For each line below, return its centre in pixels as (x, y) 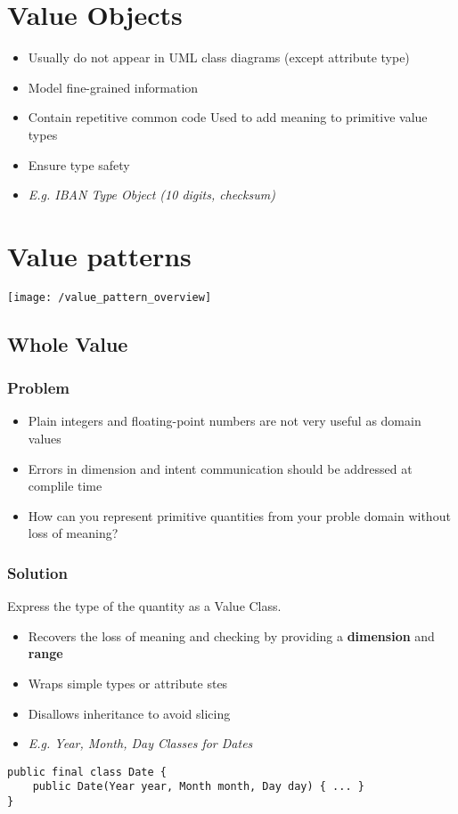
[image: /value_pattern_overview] (110, 297)
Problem (38, 388)
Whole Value (68, 343)
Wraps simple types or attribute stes (128, 684)
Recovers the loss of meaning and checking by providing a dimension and (231, 635)
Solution (37, 572)
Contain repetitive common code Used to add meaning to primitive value (228, 117)
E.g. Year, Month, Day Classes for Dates (140, 743)
